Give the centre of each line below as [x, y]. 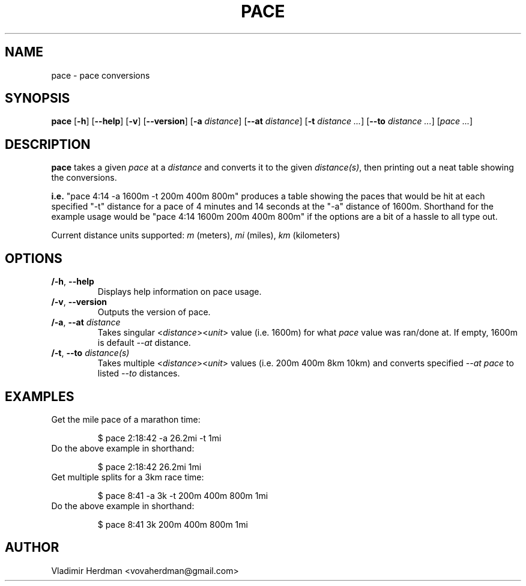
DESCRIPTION [48, 144]
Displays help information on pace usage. [180, 292]
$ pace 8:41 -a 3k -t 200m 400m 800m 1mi [183, 495]
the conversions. [84, 178]
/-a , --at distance [86, 322]
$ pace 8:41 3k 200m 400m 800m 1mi [173, 524]
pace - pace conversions [101, 75]
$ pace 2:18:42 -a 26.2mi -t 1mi [159, 438]
